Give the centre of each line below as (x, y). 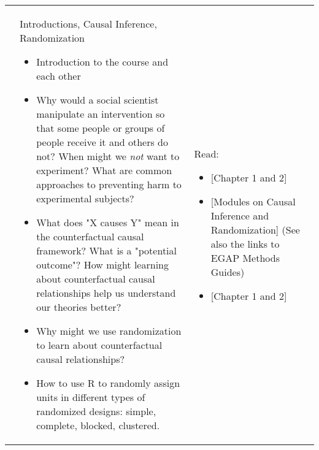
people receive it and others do (102, 142)
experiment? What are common (104, 170)
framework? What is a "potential (107, 250)
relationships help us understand (106, 293)
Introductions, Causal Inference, (88, 24)
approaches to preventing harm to (109, 184)
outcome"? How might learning (102, 265)
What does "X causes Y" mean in (108, 222)
